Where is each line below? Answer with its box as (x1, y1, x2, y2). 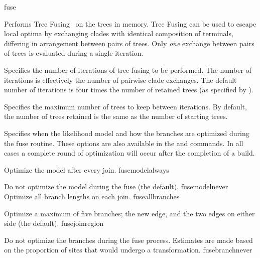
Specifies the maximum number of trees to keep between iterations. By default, (4, 101, 247, 111)
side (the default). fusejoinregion (4, 218, 104, 228)
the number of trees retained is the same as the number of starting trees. (4, 111, 228, 121)
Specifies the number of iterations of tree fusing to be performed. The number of (4, 64, 251, 75)
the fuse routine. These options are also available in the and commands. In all (4, 138, 243, 148)
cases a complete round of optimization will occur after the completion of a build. (4, 148, 255, 158)
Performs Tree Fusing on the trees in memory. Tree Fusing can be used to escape (4, 18, 256, 29)
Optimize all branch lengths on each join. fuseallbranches (4, 191, 180, 201)
